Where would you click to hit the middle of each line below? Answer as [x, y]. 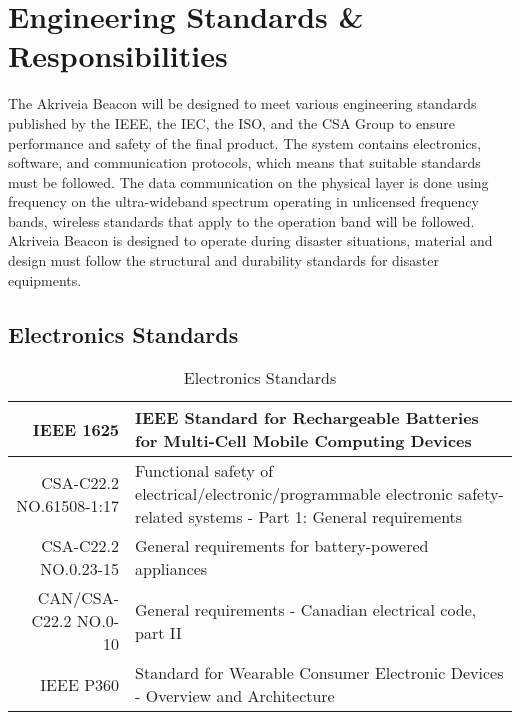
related [159, 517]
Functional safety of [204, 471]
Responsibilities [118, 55]
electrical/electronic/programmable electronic [294, 494]
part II [158, 632]
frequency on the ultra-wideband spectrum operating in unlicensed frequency [243, 201]
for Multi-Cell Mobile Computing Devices [303, 441]
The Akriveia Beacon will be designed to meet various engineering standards [242, 103]
